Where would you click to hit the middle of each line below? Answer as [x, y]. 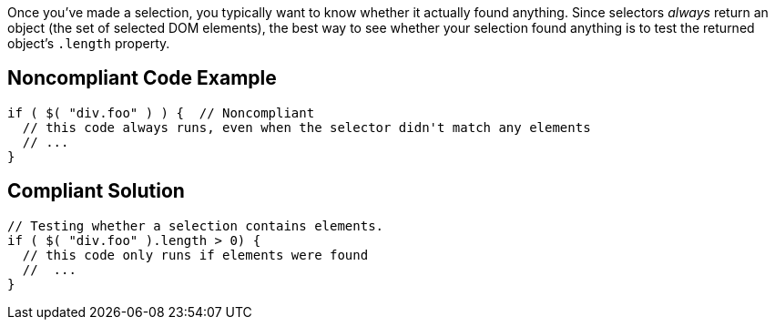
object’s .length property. [89, 43]
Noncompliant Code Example [142, 78]
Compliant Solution [96, 191]
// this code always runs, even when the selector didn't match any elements [306, 127]
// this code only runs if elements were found [195, 255]
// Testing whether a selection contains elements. [196, 225]
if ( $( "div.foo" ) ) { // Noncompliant [161, 112]
